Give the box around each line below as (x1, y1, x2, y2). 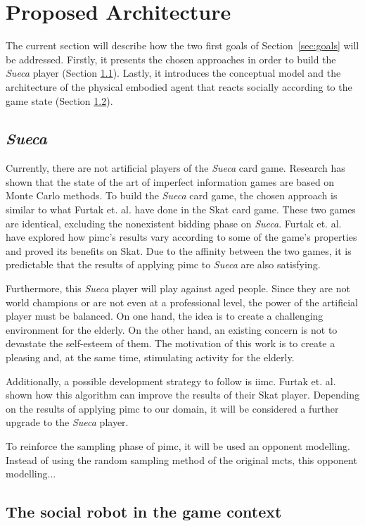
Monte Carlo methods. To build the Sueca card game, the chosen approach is (6, 188, 338, 203)
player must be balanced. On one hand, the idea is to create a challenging (6, 308, 324, 323)
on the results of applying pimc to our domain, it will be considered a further (6, 401, 339, 415)
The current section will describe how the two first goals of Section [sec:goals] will (6, 38, 359, 53)
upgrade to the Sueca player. (6, 415, 129, 430)
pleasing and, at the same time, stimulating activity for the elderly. (6, 350, 295, 365)
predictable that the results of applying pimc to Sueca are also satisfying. (6, 257, 321, 272)
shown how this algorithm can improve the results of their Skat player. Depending (6, 387, 360, 402)
